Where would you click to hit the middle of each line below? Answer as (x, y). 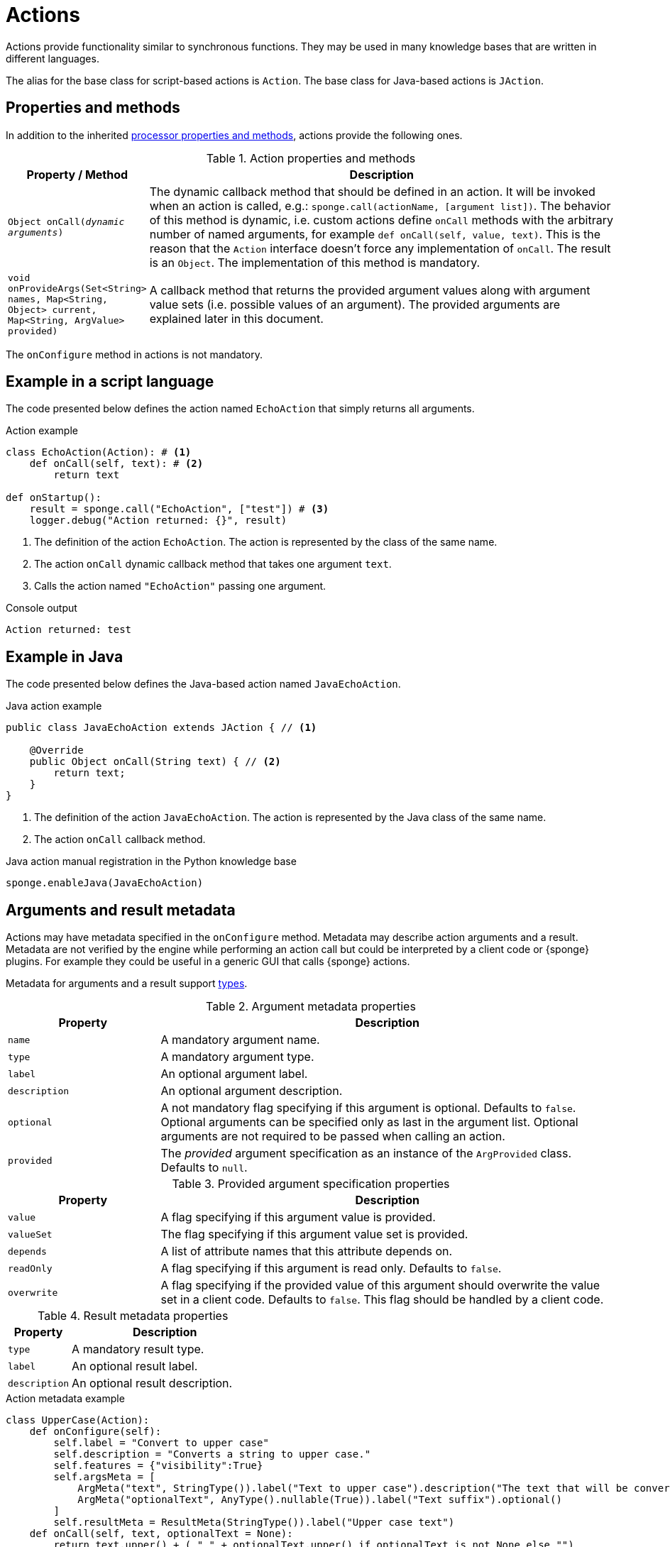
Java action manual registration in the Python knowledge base (151, 861)
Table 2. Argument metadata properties (311, 1007)
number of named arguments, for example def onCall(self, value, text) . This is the (375, 234)
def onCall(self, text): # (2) (116, 464)
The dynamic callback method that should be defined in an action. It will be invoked (372, 191)
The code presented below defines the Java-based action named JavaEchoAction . (203, 684)
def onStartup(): (54, 498)
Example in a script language (110, 382)
